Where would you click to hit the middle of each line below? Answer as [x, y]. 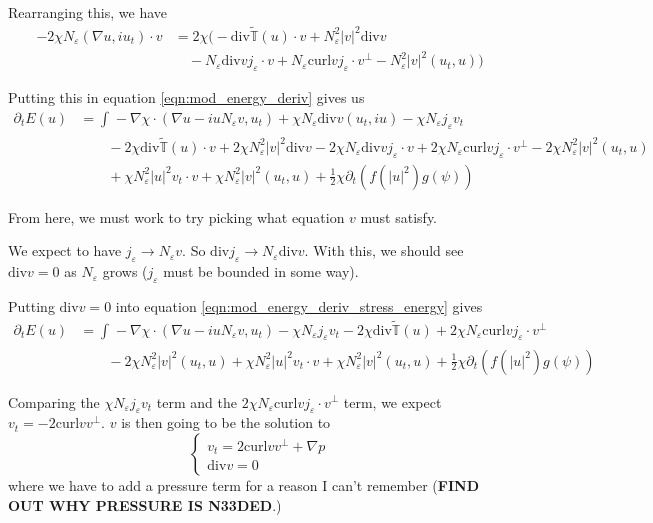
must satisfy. [399, 216]
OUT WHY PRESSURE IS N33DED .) [145, 504]
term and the [196, 401]
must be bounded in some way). [261, 271]
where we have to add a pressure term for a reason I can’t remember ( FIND [244, 484]
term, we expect [392, 401]
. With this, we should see [384, 250]
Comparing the [54, 401]
